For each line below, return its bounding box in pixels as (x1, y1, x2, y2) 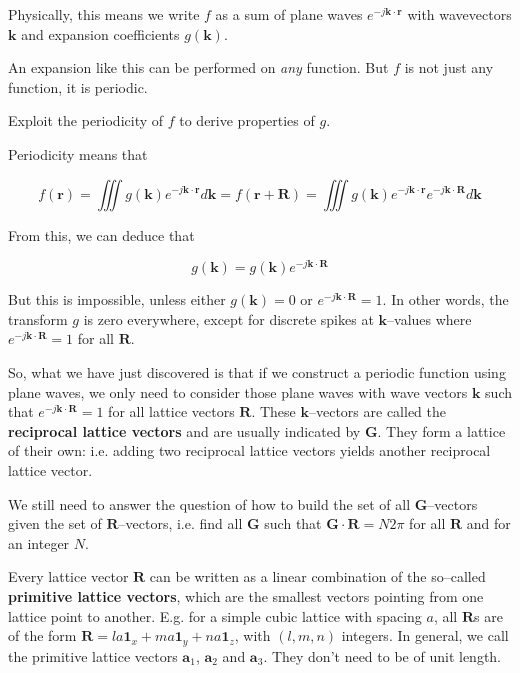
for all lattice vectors (108, 401, 235, 422)
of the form (8, 625, 77, 646)
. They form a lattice (377, 420, 506, 441)
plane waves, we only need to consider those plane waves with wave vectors (8, 381, 468, 402)
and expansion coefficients (21, 23, 180, 44)
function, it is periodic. (8, 76, 148, 97)
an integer (8, 532, 70, 553)
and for (466, 513, 511, 534)
